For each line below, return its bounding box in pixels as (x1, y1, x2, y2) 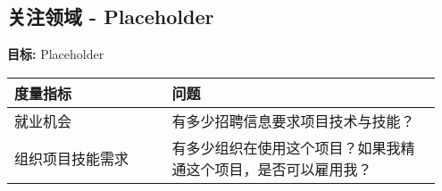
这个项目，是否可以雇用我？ (186, 158, 372, 179)
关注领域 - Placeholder (7, 3, 214, 30)
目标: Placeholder (7, 45, 104, 63)
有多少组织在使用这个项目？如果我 (171, 137, 401, 158)
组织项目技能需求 (14, 147, 129, 169)
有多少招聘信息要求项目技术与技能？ (171, 110, 415, 131)
